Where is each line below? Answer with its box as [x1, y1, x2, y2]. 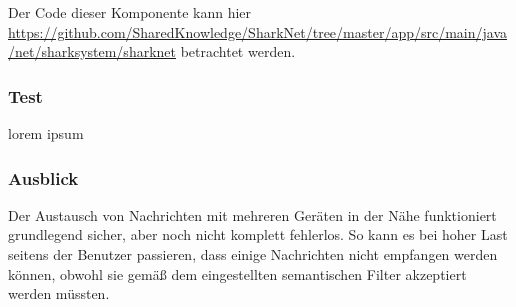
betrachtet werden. [180, 41, 296, 62]
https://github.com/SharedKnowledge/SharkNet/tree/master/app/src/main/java [8, 21, 508, 42]
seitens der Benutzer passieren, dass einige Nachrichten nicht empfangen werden [8, 244, 498, 264]
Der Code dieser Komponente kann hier [8, 2, 252, 22]
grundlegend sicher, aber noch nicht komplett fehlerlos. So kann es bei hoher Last [8, 224, 508, 245]
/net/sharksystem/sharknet [8, 41, 176, 62]
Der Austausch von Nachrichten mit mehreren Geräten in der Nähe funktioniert [8, 204, 497, 225]
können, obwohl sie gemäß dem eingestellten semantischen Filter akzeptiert [8, 263, 467, 284]
